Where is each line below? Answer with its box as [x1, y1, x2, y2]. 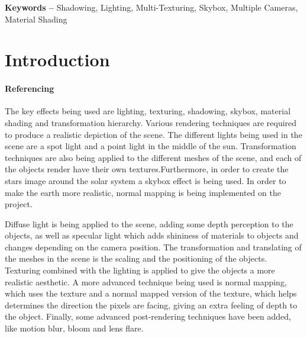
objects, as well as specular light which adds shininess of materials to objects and [5, 229, 299, 242]
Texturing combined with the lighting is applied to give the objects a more [5, 264, 275, 276]
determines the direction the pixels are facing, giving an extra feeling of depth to [5, 298, 298, 311]
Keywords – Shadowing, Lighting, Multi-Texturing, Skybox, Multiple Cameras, [5, 1, 298, 13]
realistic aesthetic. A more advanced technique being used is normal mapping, [5, 275, 287, 288]
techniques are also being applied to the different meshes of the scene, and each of [5, 151, 302, 163]
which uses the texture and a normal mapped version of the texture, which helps [5, 287, 297, 300]
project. [5, 198, 33, 210]
